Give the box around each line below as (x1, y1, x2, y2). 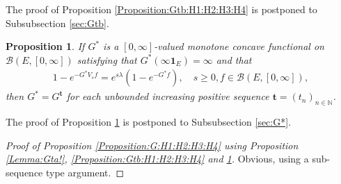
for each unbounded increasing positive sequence (66, 89, 269, 103)
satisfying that (77, 52, 137, 67)
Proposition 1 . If (6, 39, 85, 53)
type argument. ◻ (46, 165, 125, 179)
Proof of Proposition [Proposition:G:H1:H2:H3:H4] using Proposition (6, 137, 299, 152)
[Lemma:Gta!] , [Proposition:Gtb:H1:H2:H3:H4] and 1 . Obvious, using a (6, 151, 309, 166)
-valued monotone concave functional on (154, 39, 324, 53)
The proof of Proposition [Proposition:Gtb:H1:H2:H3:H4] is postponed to (6, 2, 317, 16)
